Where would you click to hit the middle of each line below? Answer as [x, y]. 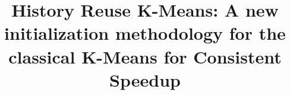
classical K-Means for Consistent [145, 56]
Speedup [145, 79]
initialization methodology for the [145, 33]
